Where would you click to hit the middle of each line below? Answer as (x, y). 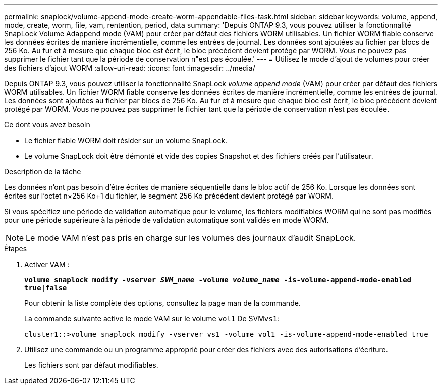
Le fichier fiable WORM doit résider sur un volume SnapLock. (126, 140)
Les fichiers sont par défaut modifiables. (91, 365)
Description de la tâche (43, 172)
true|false (46, 288)
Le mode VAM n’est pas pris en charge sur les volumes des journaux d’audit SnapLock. (191, 238)
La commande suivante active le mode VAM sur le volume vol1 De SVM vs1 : (152, 319)
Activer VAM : (47, 264)
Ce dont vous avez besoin (47, 125)
